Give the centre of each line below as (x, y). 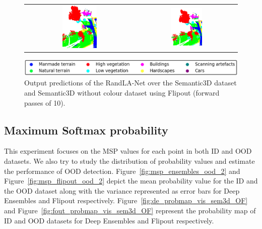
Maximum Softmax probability (86, 130)
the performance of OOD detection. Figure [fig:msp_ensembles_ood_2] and (122, 171)
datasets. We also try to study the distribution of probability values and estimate (129, 161)
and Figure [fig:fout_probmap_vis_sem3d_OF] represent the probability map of (130, 210)
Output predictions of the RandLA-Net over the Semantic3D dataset (130, 83)
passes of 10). (45, 102)
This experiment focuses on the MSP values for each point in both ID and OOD (128, 151)
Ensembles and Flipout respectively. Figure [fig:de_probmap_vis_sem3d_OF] (126, 200)
